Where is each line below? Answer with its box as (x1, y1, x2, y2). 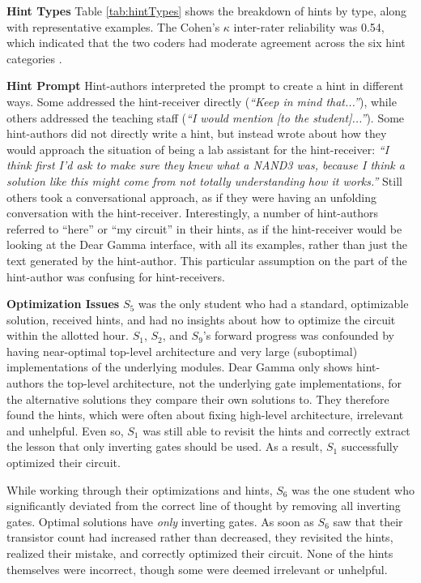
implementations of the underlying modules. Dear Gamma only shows (6, 358, 353, 375)
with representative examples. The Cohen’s (6, 18, 220, 35)
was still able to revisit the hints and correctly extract (142, 422, 410, 439)
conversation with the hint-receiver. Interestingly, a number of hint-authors (6, 204, 378, 221)
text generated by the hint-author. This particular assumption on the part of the (6, 251, 407, 268)
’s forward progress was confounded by (202, 327, 394, 344)
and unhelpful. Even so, (6, 422, 124, 439)
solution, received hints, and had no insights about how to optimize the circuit (6, 311, 396, 328)
